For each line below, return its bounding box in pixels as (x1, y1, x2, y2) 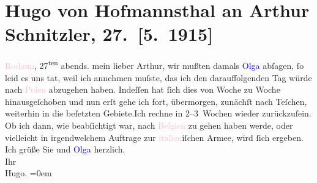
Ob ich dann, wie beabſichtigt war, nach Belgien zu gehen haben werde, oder (5, 118, 293, 131)
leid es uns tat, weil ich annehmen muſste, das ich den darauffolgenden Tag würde (5, 71, 312, 84)
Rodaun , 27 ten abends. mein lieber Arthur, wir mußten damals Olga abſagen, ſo (5, 57, 304, 71)
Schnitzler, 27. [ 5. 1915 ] (5, 21, 214, 46)
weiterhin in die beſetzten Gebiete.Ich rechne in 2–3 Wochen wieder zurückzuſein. (5, 107, 311, 120)
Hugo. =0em (5, 167, 52, 179)
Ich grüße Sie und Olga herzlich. (5, 143, 125, 156)
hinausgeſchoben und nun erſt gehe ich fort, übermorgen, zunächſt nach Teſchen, (5, 95, 307, 107)
